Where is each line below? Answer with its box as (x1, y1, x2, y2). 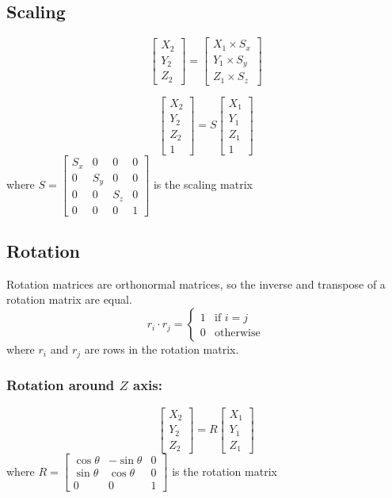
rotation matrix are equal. (6, 291, 132, 308)
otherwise (215, 328, 261, 339)
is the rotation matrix (172, 462, 277, 479)
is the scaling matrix (153, 175, 253, 192)
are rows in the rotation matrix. (84, 341, 239, 358)
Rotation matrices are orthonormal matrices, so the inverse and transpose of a (6, 275, 386, 292)
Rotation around (6, 375, 115, 395)
